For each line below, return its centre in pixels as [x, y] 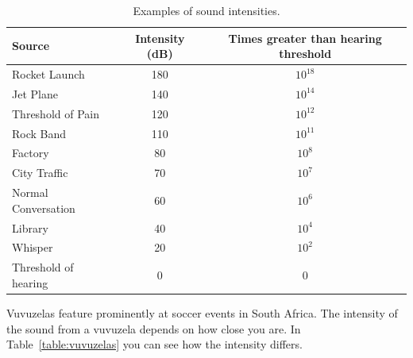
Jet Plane [35, 93]
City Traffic [40, 173]
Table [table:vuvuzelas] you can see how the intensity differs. [154, 344]
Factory [31, 153]
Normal [30, 192]
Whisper [33, 247]
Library [30, 227]
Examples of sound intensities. [206, 10]
